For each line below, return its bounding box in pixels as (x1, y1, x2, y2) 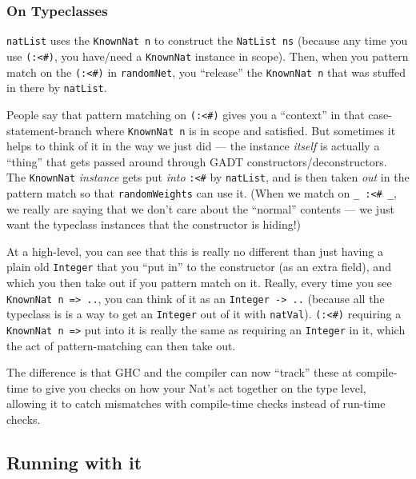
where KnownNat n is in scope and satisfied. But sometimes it (95, 122, 396, 138)
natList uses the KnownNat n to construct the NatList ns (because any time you (6, 32, 408, 49)
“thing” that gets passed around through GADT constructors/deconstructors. (6, 153, 387, 170)
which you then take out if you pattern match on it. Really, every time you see (6, 274, 392, 291)
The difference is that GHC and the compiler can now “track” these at (6, 364, 353, 381)
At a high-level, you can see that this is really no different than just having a (6, 242, 383, 259)
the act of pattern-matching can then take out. (6, 337, 236, 353)
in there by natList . (6, 79, 107, 96)
